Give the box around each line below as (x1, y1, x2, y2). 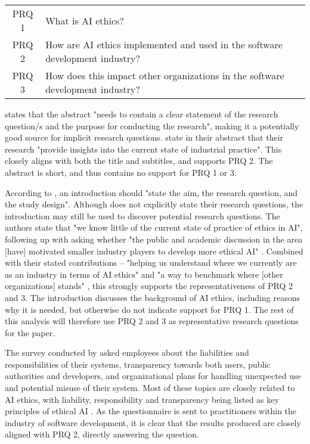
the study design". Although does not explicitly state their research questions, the (5, 198, 303, 210)
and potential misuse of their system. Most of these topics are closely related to (5, 381, 295, 394)
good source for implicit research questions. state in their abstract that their (5, 131, 284, 144)
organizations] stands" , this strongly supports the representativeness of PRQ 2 (5, 280, 293, 292)
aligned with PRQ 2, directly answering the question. (5, 428, 199, 440)
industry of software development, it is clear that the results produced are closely (5, 416, 301, 429)
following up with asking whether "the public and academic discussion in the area (5, 232, 303, 245)
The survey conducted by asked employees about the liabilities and (5, 346, 249, 359)
